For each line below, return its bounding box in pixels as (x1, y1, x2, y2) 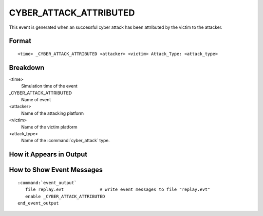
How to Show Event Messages (9, 166, 103, 174)
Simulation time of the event (21, 83, 78, 89)
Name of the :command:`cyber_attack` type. (21, 138, 110, 144)
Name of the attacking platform (21, 110, 84, 116)
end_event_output (18, 200, 59, 206)
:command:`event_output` (18, 180, 77, 185)
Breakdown (9, 63, 45, 72)
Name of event (21, 97, 51, 103)
